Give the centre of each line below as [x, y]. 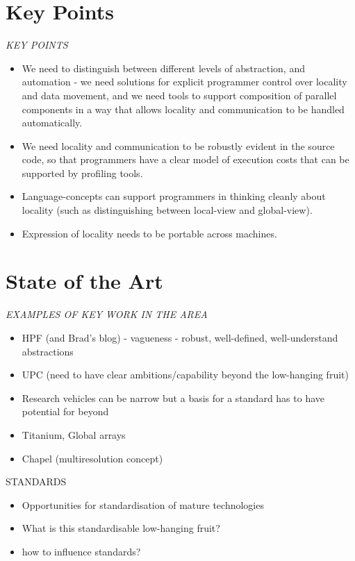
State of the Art [84, 281]
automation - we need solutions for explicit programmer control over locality [184, 82]
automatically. [52, 123]
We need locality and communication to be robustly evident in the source [178, 145]
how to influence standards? [81, 551]
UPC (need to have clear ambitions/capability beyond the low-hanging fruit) [185, 375]
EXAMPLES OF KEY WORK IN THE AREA [107, 314]
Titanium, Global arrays [74, 434]
